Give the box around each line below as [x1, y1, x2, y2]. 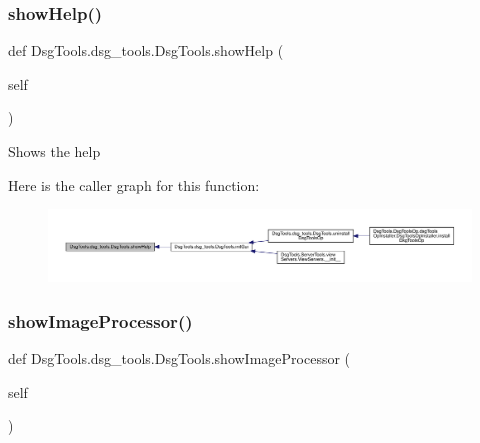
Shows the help [8, 141, 101, 161]
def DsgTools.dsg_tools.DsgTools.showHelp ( [8, 40, 284, 61]
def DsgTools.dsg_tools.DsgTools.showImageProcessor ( [8, 348, 351, 369]
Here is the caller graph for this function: [8, 174, 260, 195]
